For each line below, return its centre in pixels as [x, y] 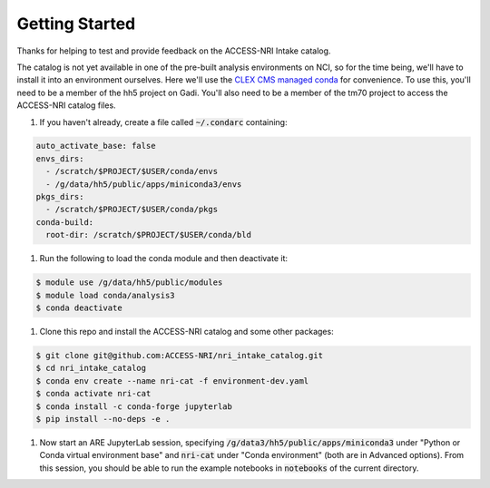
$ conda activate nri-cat [93, 394]
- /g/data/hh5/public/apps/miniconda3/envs [144, 184]
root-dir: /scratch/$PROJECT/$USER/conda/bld [148, 235]
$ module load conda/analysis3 [106, 295]
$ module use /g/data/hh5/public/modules [129, 283]
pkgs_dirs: [60, 197]
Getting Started [76, 24]
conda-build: [65, 222]
